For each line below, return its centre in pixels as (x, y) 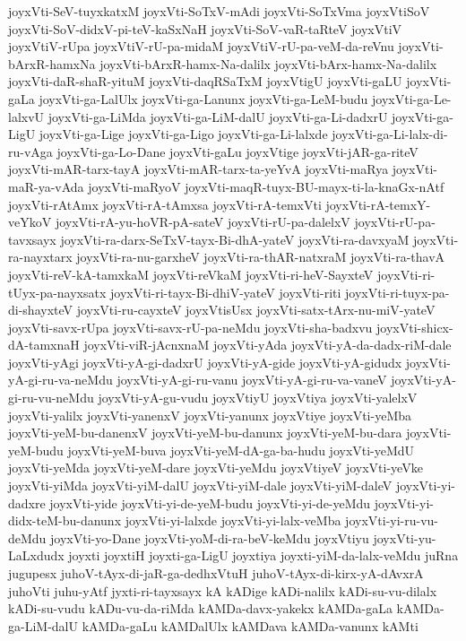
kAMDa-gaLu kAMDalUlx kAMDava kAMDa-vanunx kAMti (250, 625)
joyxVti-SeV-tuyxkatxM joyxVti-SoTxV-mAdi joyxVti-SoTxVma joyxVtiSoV (219, 11)
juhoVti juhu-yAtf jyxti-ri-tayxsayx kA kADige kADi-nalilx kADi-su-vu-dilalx (223, 590)
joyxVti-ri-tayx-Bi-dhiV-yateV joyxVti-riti (226, 292)
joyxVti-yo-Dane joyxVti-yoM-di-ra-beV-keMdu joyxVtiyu (210, 537)
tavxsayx (32, 239)
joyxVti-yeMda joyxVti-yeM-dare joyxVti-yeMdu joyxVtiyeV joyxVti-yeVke (216, 468)
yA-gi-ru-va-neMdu (60, 380)
